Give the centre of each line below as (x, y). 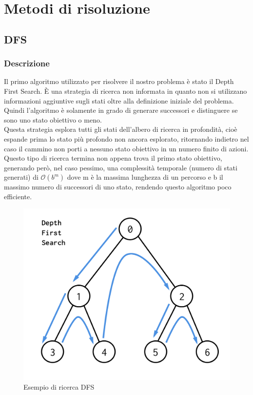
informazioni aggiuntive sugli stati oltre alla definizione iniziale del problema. (119, 100)
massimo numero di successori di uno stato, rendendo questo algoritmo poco (118, 187)
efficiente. (18, 196)
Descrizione (27, 63)
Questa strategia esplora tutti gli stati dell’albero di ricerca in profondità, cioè (121, 129)
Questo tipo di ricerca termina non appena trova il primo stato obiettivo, (113, 158)
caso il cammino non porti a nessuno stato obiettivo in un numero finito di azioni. (126, 148)
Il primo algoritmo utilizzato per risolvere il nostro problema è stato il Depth (119, 81)
